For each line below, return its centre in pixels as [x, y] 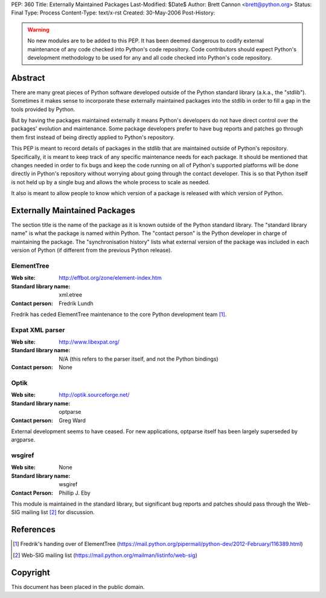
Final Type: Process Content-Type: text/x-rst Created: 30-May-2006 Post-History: [113, 13]
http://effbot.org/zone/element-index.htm [110, 278]
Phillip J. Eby [75, 493]
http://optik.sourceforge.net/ [94, 395]
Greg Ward [72, 420]
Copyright [31, 572]
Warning [38, 30]
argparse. [23, 440]
